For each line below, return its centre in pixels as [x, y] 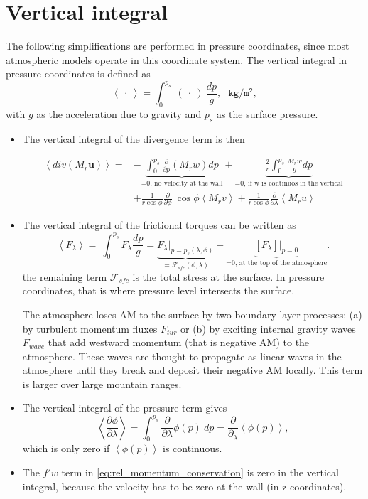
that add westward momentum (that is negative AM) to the [179, 342]
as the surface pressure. [267, 114]
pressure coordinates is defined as [78, 74]
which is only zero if [66, 448]
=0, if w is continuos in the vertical [289, 184]
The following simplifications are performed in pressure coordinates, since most [178, 46]
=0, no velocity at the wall [182, 184]
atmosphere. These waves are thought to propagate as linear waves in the [182, 356]
